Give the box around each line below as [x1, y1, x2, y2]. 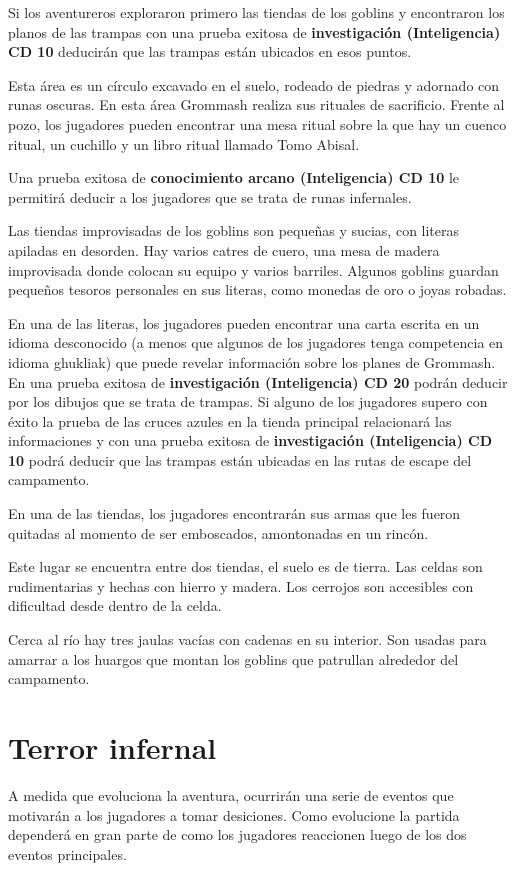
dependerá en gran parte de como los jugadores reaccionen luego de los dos [8, 824, 467, 845]
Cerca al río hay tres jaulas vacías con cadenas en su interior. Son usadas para [8, 629, 487, 650]
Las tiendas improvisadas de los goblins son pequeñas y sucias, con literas [8, 220, 460, 241]
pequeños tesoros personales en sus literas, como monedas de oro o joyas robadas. [8, 279, 507, 300]
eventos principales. [8, 843, 127, 864]
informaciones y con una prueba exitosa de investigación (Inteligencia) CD [8, 430, 493, 451]
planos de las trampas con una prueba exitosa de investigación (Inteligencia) [8, 21, 501, 42]
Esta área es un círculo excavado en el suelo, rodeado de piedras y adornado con [8, 74, 500, 95]
